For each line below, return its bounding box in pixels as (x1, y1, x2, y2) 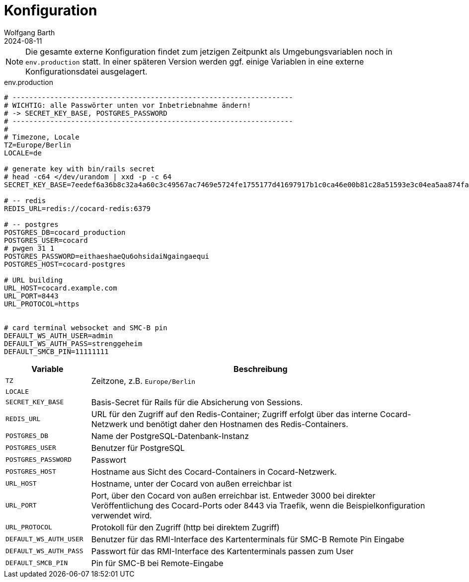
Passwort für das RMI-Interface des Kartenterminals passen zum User (91, 546, 354, 556)
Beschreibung (234, 364, 288, 374)
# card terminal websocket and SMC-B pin (4, 323, 167, 332)
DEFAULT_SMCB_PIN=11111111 (4, 347, 109, 356)
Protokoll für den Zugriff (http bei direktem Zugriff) (91, 522, 280, 532)
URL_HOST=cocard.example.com (4, 284, 117, 292)
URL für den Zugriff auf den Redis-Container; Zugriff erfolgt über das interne (91, 409, 378, 419)
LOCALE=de (4, 148, 42, 157)
